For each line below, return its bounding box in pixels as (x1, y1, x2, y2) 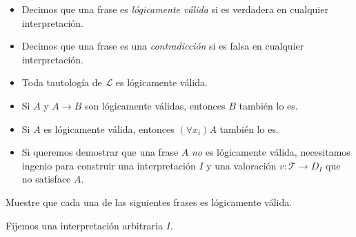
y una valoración (206, 158, 277, 172)
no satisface (21, 172, 71, 186)
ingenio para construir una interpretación (21, 158, 196, 172)
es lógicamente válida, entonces (43, 121, 175, 136)
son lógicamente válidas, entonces (84, 98, 226, 112)
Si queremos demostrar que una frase (21, 145, 179, 159)
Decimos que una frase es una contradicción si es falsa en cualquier (21, 39, 304, 53)
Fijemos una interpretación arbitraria (6, 218, 164, 232)
